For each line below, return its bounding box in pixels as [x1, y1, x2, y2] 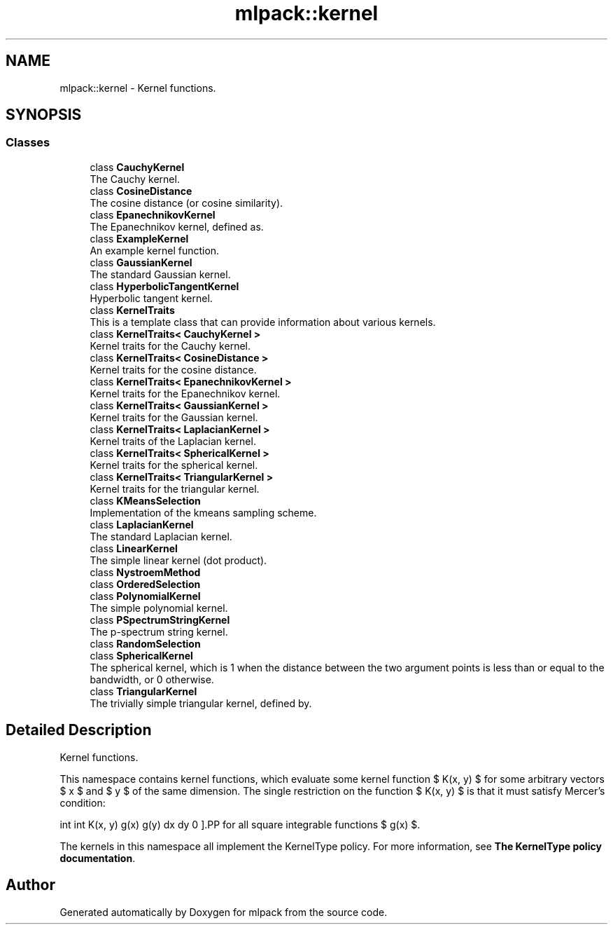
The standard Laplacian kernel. [90, 530, 232, 542]
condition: [59, 796, 106, 809]
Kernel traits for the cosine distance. [90, 363, 257, 376]
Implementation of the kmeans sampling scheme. [90, 506, 317, 519]
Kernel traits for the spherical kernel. [90, 458, 258, 471]
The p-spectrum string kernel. [90, 625, 228, 638]
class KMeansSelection [90, 494, 201, 507]
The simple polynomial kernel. [90, 601, 228, 614]
